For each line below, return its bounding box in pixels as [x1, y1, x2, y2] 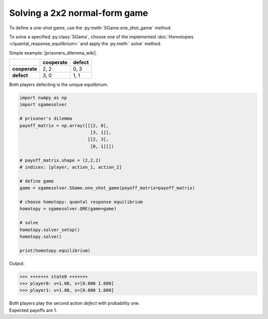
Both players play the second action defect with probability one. [9, 300, 140, 306]
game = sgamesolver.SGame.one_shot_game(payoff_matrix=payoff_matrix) [19, 185, 196, 191]
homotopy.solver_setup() [19, 227, 80, 233]
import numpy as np [19, 95, 67, 101]
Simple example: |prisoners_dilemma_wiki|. [9, 50, 97, 56]
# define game [19, 178, 54, 184]
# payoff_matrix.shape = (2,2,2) [19, 157, 101, 163]
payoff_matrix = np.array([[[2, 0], [19, 123, 109, 128]
